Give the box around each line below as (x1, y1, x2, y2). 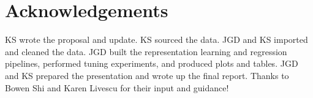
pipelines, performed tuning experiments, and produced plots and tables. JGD (5, 57, 298, 70)
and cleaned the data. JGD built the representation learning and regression (5, 45, 287, 58)
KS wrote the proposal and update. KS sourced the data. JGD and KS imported (5, 33, 308, 46)
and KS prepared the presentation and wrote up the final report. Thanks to (5, 69, 289, 81)
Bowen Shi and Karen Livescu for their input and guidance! (5, 81, 229, 94)
